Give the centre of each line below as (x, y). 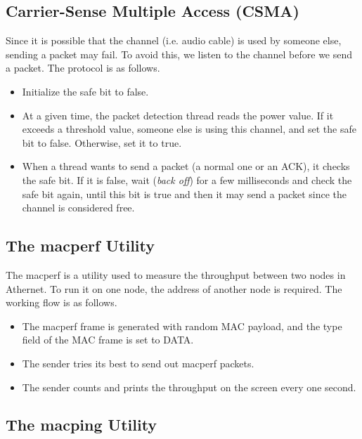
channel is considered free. (78, 208)
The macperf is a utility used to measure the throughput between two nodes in (176, 274)
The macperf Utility (80, 245)
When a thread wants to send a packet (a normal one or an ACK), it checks (186, 166)
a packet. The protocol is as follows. (83, 68)
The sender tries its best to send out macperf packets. (138, 363)
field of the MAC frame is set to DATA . (108, 340)
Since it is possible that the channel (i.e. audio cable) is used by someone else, (174, 40)
